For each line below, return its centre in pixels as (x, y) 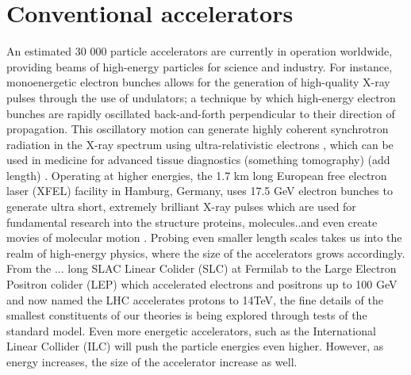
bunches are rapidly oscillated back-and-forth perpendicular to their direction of (201, 113)
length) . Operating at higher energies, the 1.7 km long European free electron (197, 175)
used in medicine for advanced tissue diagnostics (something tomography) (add (198, 160)
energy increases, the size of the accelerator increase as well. (152, 362)
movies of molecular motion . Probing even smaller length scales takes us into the (204, 237)
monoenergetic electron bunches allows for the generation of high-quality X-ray (198, 82)
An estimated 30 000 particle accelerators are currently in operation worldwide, (200, 51)
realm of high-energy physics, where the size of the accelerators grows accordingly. (206, 253)
